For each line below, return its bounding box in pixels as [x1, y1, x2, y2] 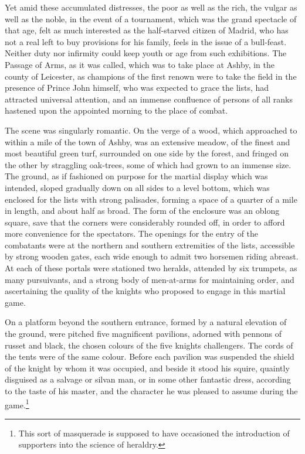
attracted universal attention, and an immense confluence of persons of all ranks [5, 93, 293, 105]
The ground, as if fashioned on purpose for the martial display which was [5, 170, 268, 182]
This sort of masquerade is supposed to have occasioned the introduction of [18, 426, 290, 439]
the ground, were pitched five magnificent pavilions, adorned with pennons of [5, 327, 282, 340]
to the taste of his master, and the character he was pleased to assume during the [5, 385, 298, 397]
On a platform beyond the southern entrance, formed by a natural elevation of [5, 316, 287, 328]
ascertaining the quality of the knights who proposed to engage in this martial [5, 285, 286, 297]
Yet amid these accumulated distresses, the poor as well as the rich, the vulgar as [5, 1, 297, 13]
